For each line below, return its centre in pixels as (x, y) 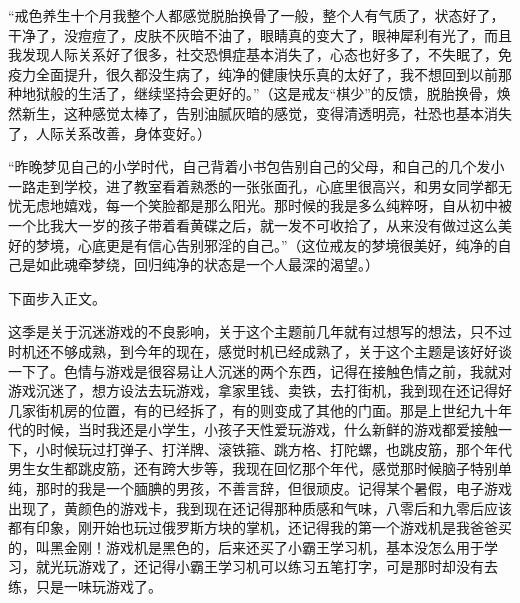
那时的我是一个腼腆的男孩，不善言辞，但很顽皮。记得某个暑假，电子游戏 (273, 488)
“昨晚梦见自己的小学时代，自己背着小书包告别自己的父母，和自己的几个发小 (256, 166)
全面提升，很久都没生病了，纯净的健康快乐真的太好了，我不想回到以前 (266, 73)
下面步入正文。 (57, 297)
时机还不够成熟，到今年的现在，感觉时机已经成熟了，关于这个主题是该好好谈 (260, 350)
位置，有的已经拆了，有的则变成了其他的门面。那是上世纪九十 (294, 409)
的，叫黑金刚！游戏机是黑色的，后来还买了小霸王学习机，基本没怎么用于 (246, 546)
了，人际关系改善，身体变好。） (109, 132)
